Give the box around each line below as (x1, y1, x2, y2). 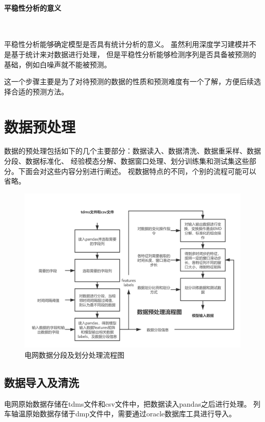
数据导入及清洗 (4, 374, 79, 390)
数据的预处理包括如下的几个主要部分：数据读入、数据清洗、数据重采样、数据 (4, 145, 261, 156)
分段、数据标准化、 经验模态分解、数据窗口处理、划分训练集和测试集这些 (4, 156, 249, 166)
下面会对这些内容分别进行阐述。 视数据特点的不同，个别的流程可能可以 (18, 165, 256, 176)
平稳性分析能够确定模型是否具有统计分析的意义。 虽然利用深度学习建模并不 (4, 39, 256, 49)
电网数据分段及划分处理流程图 (24, 349, 124, 360)
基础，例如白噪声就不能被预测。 (4, 59, 111, 69)
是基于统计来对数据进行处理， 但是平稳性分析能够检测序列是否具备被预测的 (4, 48, 256, 59)
